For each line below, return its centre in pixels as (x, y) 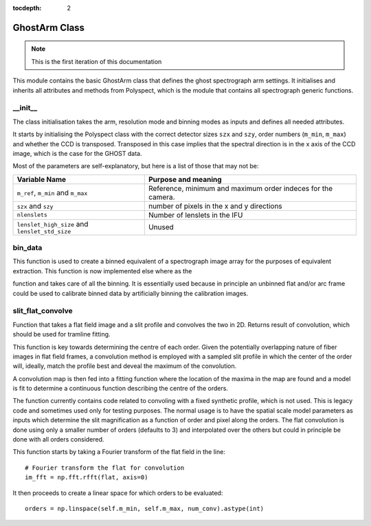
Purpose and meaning (185, 179)
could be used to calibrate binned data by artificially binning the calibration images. (131, 293)
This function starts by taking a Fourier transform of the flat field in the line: (119, 452)
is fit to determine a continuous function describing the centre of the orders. (120, 389)
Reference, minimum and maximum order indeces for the (240, 188)
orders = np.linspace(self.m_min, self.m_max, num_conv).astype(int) (145, 508)
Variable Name (42, 179)
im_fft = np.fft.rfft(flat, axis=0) (87, 478)
